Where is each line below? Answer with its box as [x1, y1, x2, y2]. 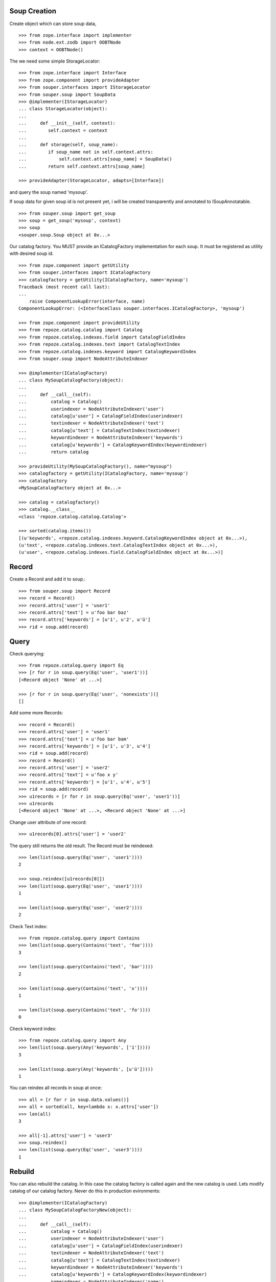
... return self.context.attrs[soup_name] [18, 163, 146, 169]
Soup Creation [9, 7, 56, 15]
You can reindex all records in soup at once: [9, 1085, 102, 1091]
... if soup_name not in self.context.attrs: [18, 149, 153, 155]
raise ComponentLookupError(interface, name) [29, 298, 146, 304]
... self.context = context [18, 127, 108, 133]
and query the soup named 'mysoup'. [9, 189, 88, 195]
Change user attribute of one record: [9, 819, 87, 825]
